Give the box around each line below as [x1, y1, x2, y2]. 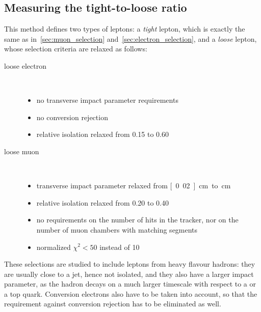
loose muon [4, 146, 39, 156]
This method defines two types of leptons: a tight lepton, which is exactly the [4, 23, 245, 34]
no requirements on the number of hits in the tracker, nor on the [36, 214, 239, 225]
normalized [36, 241, 71, 252]
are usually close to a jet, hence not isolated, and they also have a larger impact [4, 268, 254, 279]
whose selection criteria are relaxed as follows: [4, 43, 147, 54]
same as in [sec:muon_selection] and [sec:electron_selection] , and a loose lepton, [4, 33, 257, 44]
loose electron [4, 60, 46, 71]
